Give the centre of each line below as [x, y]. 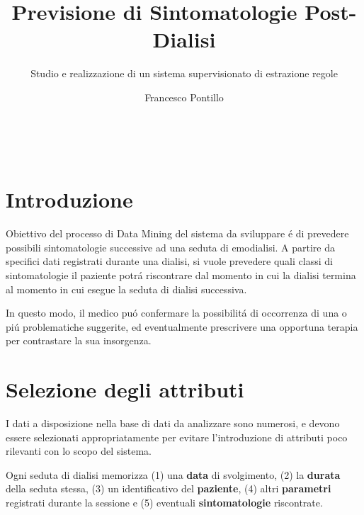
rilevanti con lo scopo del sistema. [79, 451]
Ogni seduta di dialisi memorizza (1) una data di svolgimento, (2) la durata [173, 474]
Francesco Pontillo [184, 97]
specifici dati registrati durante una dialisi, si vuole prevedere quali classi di [169, 261]
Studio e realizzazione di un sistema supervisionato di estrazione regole [184, 73]
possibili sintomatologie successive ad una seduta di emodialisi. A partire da [171, 247]
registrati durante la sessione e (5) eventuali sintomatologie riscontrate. [164, 503]
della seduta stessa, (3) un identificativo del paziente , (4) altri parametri [169, 488]
